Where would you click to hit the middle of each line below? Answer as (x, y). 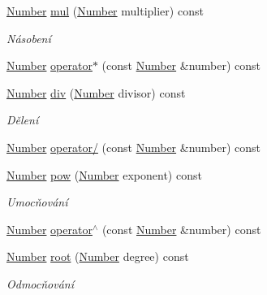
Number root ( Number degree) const (98, 256)
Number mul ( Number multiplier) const (105, 11)
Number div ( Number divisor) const (96, 92)
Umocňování (37, 202)
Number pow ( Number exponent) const (104, 174)
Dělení (23, 120)
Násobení (29, 38)
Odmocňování (41, 283)
